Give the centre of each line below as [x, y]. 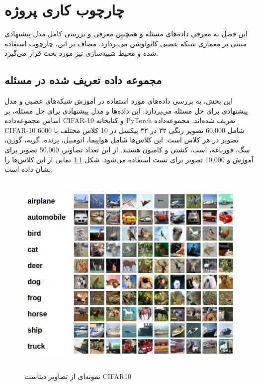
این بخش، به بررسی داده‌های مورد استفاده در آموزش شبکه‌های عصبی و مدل [119, 101]
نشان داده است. [29, 169]
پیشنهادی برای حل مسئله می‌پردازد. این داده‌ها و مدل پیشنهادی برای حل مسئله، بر [126, 110]
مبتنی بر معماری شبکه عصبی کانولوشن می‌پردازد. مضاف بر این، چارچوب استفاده [126, 43]
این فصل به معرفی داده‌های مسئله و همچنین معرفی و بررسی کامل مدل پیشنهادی [126, 34]
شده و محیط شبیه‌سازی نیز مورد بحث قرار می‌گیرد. [82, 53]
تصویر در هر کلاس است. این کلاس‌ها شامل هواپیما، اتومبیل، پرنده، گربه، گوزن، [122, 140]
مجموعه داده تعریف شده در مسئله [83, 80]
